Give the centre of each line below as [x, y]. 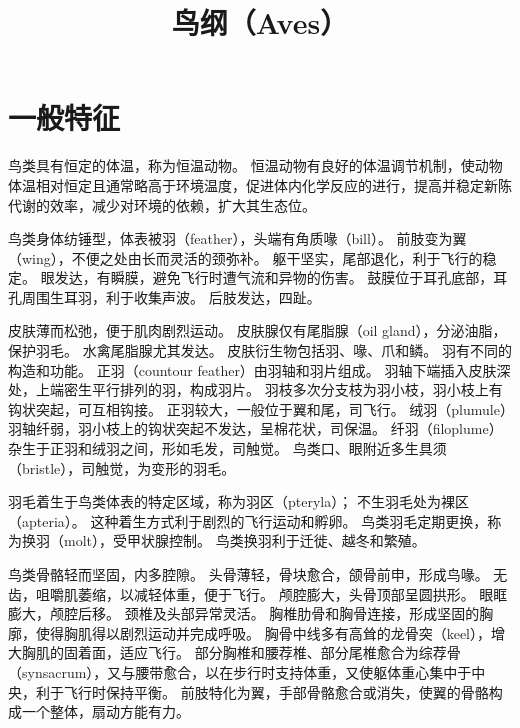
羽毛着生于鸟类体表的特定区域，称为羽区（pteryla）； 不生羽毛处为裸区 [238, 501]
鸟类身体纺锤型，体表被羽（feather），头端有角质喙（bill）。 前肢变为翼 [237, 238]
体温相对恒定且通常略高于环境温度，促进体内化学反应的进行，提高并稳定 [246, 184]
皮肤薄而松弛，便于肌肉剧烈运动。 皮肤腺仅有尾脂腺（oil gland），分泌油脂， [257, 330]
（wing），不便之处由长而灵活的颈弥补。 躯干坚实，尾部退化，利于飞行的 [245, 257]
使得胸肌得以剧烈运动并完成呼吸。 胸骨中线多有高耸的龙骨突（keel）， [263, 632]
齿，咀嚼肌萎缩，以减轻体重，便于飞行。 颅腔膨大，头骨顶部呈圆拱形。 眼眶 [258, 593]
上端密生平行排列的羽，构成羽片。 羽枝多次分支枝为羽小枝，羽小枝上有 [269, 389]
